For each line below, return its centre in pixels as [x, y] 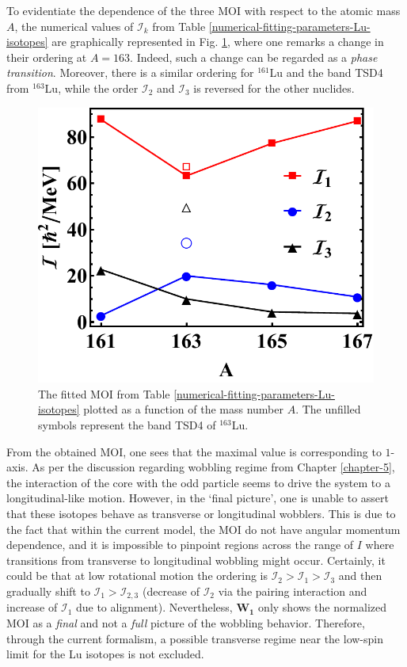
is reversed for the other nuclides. [274, 88]
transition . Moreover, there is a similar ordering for [130, 72]
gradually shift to [48, 591]
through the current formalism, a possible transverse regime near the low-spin [195, 638]
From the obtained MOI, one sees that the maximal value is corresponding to [194, 451]
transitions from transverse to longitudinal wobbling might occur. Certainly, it [196, 560]
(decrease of [171, 591]
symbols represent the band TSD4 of [127, 425]
